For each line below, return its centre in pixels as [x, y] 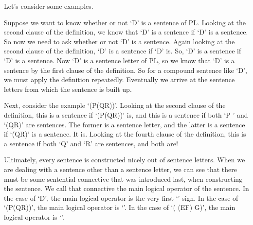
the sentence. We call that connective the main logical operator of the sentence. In [126, 188]
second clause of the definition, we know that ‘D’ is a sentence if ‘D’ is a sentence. [126, 32]
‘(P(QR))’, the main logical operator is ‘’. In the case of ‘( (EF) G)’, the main [120, 207]
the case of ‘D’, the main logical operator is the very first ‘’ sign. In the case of [121, 198]
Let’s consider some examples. [49, 6]
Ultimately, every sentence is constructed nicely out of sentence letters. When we [125, 160]
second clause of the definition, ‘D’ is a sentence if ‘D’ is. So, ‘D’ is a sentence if [123, 51]
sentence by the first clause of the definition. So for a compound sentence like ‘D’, [126, 70]
